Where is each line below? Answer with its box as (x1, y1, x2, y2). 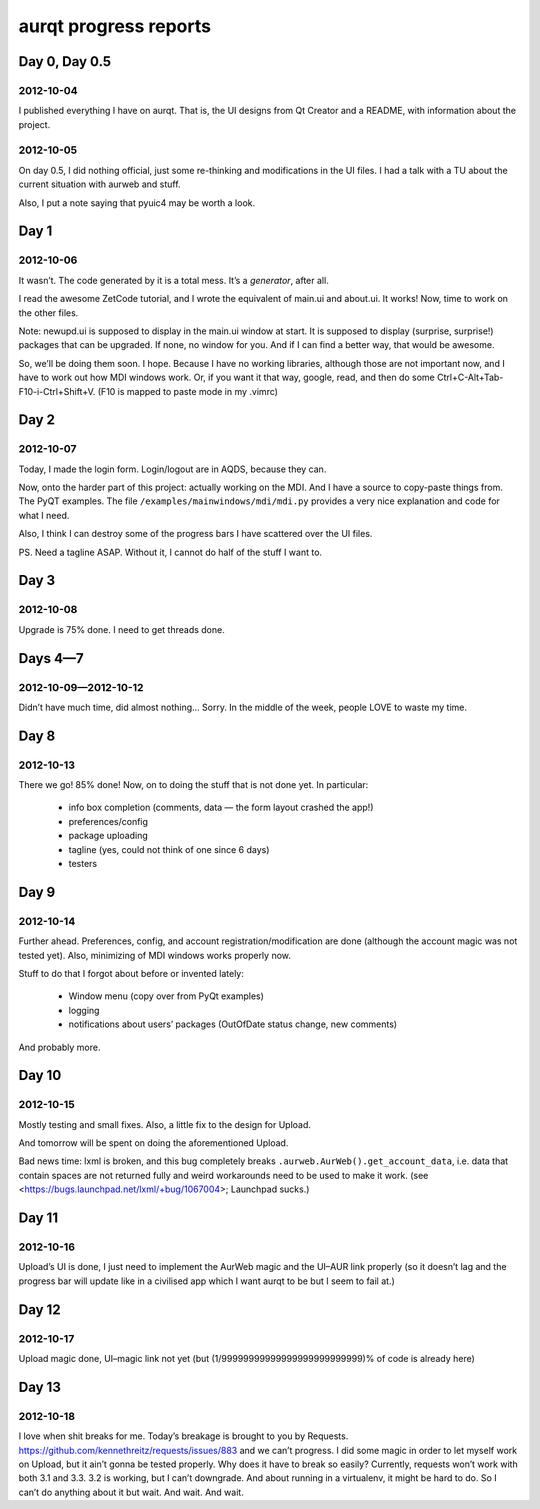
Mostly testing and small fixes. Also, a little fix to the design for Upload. (18, 1118, 312, 1130)
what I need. (18, 509, 70, 521)
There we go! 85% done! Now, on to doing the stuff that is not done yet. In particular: (18, 779, 369, 791)
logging (68, 1004, 100, 1016)
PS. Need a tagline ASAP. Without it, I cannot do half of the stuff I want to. (18, 546, 323, 558)
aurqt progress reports (18, 15, 212, 37)
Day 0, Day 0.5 (18, 53, 112, 70)
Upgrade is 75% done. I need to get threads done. (18, 623, 225, 635)
